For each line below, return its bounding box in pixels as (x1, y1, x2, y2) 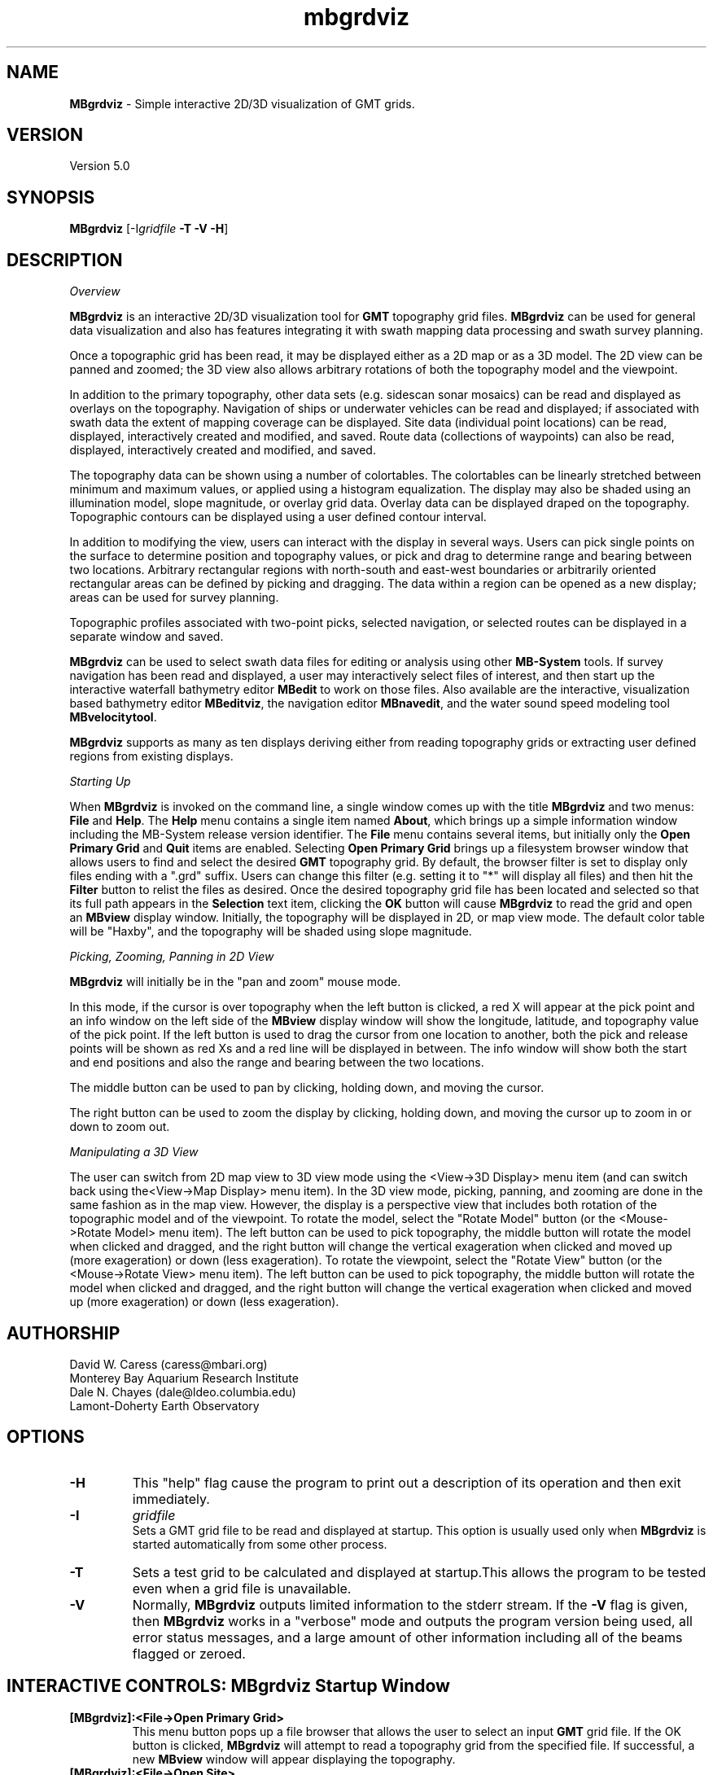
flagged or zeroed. (132, 1645, 246, 1662)
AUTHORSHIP (7, 1322, 120, 1343)
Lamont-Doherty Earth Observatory (69, 1398, 260, 1413)
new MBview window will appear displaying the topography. (132, 1751, 456, 1766)
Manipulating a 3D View (69, 1145, 199, 1159)
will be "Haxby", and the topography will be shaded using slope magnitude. (69, 924, 472, 939)
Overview (69, 284, 120, 299)
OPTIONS (7, 1427, 85, 1448)
